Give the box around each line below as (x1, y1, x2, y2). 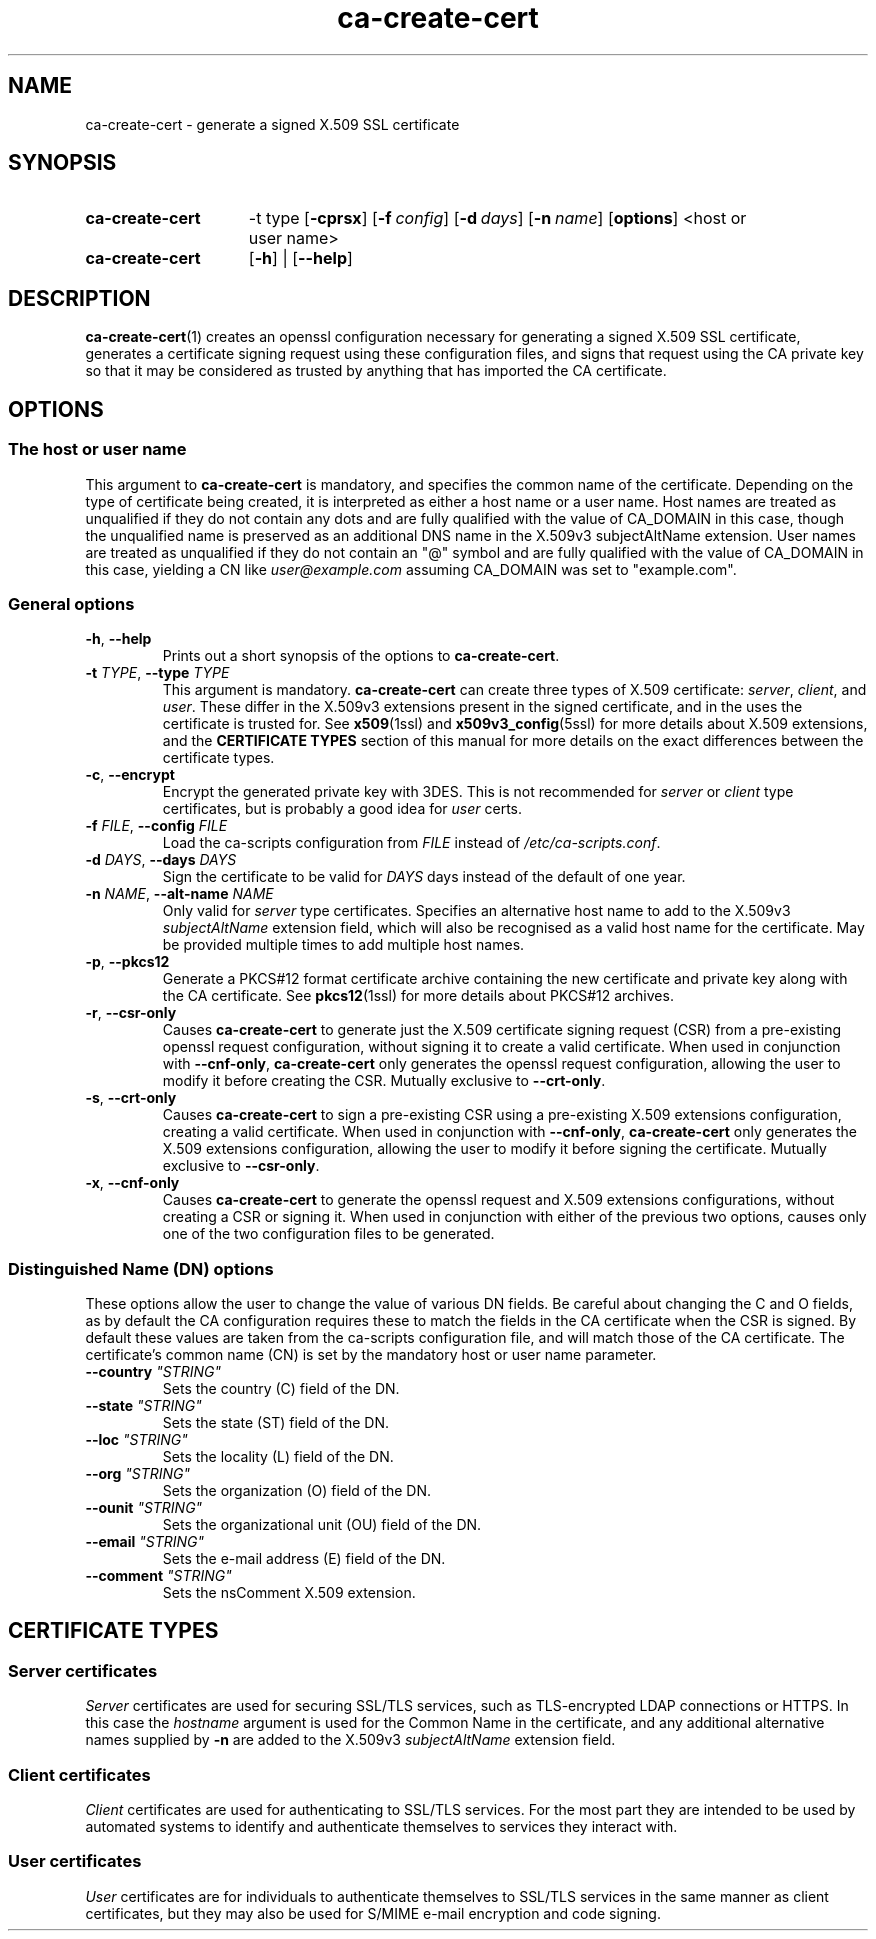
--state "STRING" (85, 1397, 202, 1414)
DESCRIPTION (8, 285, 151, 311)
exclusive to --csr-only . (162, 1157, 320, 1175)
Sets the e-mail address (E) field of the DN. (162, 1550, 446, 1567)
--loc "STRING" (85, 1431, 188, 1448)
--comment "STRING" (85, 1567, 232, 1584)
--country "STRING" (85, 1363, 221, 1380)
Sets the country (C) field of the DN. (162, 1380, 400, 1397)
